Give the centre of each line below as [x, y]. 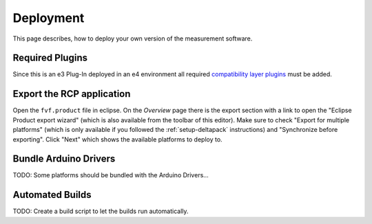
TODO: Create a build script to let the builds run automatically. [101, 211]
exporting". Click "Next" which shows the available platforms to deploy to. [118, 139]
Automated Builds [52, 195]
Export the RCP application [72, 94]
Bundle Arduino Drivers [64, 159]
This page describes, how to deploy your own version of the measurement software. [133, 38]
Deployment [49, 18]
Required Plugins [50, 58]
